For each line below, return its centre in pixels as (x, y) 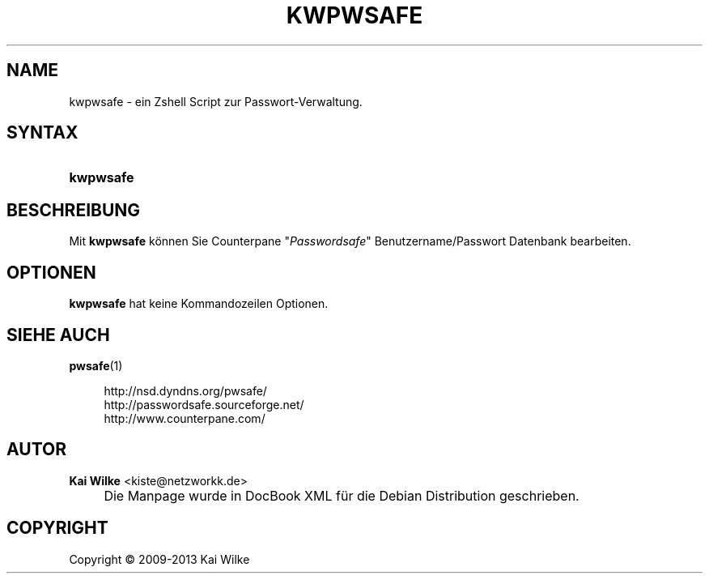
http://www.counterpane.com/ (185, 418)
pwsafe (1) (96, 365)
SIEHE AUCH (58, 335)
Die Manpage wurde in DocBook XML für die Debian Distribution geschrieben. (342, 495)
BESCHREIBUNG (74, 210)
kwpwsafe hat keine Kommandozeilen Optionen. (199, 304)
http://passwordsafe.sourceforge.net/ (204, 404)
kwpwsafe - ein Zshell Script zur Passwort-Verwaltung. (216, 101)
